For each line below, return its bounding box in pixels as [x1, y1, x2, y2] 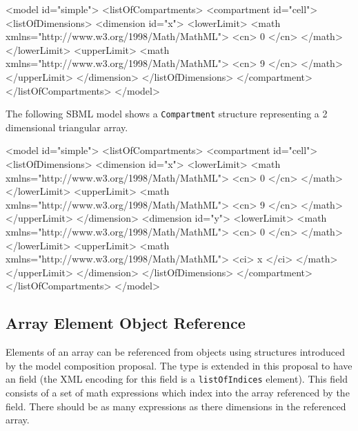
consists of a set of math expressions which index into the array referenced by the [6, 385, 350, 399]
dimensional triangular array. [6, 119, 128, 134]
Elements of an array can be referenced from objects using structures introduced [6, 345, 346, 359]
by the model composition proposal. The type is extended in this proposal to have [6, 358, 352, 372]
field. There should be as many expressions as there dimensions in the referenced [6, 399, 346, 413]
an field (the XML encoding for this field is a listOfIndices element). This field [6, 372, 348, 386]
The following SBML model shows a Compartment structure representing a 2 [6, 106, 328, 121]
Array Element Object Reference [6, 312, 246, 334]
